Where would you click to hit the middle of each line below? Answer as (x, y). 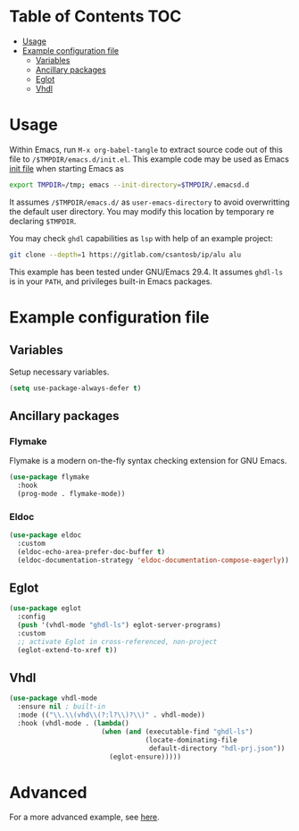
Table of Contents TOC (96, 17)
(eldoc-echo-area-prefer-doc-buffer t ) (91, 551)
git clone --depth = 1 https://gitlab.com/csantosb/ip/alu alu (125, 255)
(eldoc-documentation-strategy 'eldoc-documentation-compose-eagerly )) (154, 560)
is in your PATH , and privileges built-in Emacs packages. (111, 281)
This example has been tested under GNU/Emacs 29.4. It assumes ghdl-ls (146, 272)
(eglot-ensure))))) (145, 757)
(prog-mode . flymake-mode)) (71, 493)
